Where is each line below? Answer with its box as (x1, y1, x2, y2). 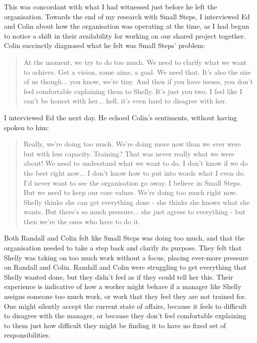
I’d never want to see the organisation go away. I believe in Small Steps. (23, 177, 242, 188)
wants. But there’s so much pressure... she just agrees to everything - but (23, 206, 246, 217)
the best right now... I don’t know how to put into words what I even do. (23, 167, 246, 178)
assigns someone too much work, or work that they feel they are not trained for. (4, 291, 247, 301)
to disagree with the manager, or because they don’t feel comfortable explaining (4, 310, 247, 321)
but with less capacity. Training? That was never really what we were (23, 148, 235, 158)
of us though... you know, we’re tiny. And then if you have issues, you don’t (23, 76, 253, 87)
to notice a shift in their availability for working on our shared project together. (4, 30, 246, 41)
